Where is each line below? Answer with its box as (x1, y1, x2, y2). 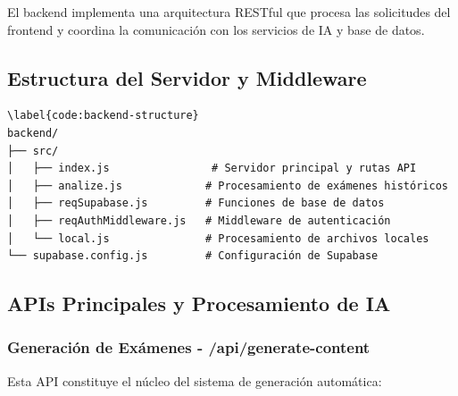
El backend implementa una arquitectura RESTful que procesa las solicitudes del (7, 3, 451, 21)
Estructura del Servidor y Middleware (7, 63, 367, 91)
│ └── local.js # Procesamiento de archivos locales (7, 232, 429, 245)
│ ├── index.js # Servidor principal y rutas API (7, 162, 417, 175)
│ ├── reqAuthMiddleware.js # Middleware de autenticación (7, 214, 391, 227)
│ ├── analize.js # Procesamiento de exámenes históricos (7, 179, 448, 192)
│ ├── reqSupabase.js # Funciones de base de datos (7, 197, 385, 210)
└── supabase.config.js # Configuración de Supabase (7, 249, 379, 263)
